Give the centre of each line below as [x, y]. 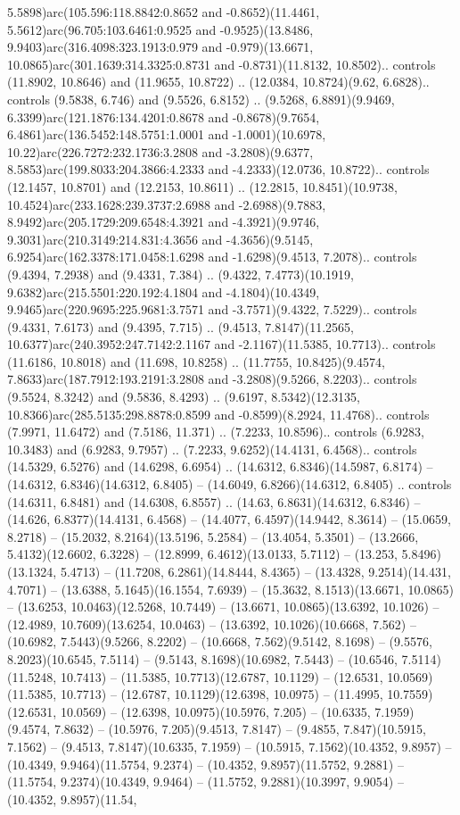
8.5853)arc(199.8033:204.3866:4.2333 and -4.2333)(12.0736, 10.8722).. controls [218, 169]
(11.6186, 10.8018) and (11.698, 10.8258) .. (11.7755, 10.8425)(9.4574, [196, 361]
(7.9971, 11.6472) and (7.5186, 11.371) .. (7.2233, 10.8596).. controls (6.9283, [216, 432]
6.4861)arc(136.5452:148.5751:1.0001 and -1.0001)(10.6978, [167, 134]
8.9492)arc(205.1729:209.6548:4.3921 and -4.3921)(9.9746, [164, 222]
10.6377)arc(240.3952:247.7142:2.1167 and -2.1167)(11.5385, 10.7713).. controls [222, 344]
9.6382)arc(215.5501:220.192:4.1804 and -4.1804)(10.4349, [164, 291]
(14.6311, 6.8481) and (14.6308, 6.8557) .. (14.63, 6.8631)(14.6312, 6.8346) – [214, 501]
